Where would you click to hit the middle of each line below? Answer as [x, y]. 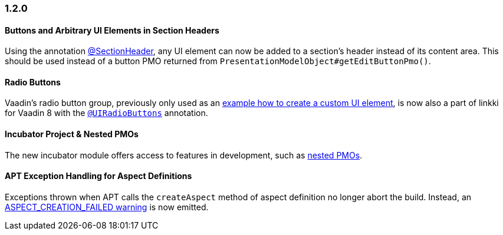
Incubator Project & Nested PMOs [72, 134]
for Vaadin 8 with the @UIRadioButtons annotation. [106, 113]
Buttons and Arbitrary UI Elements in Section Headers [112, 30]
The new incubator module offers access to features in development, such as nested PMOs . [184, 155]
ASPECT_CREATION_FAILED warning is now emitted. [107, 207]
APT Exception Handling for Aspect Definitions [98, 176]
